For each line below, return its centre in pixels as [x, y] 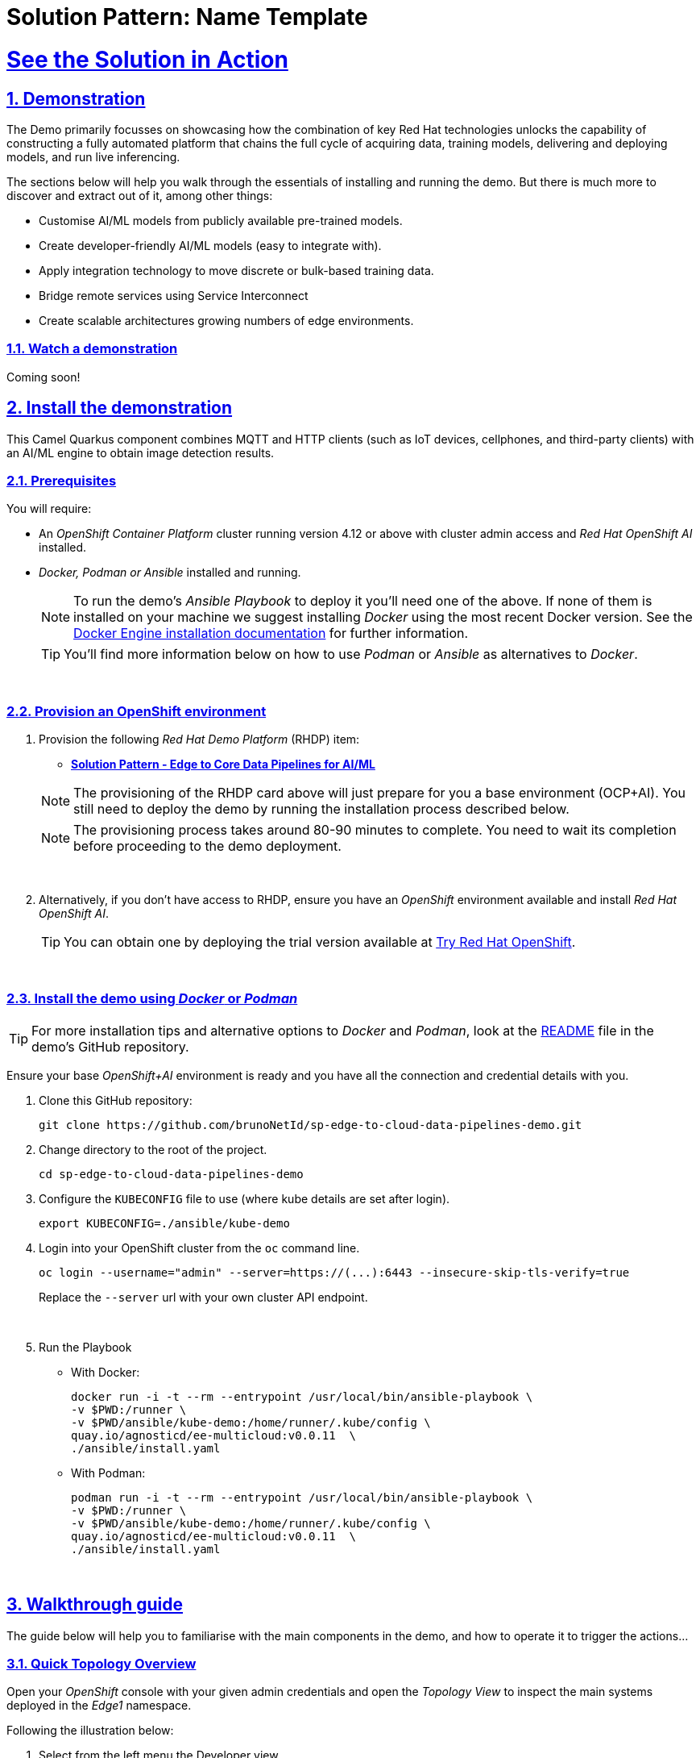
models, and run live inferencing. [93, 156]
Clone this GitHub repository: [116, 1100]
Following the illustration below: [90, 1731]
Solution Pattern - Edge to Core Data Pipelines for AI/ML [223, 764]
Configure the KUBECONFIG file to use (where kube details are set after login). [244, 1198]
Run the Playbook [85, 1347]
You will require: [49, 509]
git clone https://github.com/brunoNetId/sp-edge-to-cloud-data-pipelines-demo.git [311, 1125]
